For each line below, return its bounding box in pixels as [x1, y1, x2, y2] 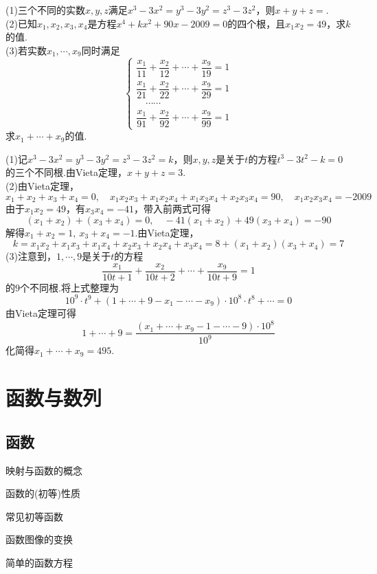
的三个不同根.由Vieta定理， [5, 165, 127, 179]
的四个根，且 [227, 16, 286, 30]
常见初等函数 [5, 509, 63, 523]
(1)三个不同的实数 [5, 3, 85, 16]
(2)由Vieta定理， [5, 178, 79, 192]
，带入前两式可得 [134, 201, 212, 216]
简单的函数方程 [5, 555, 73, 569]
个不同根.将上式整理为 [20, 280, 119, 294]
